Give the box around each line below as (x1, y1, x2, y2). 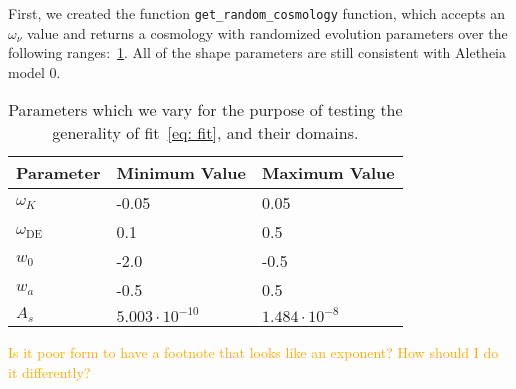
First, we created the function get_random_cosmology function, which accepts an (8, 3, 506, 23)
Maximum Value (261, 161, 395, 185)
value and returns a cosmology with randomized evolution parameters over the (27, 22, 508, 43)
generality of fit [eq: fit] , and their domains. (52, 121, 359, 145)
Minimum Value (116, 161, 246, 185)
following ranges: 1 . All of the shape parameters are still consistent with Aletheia (8, 42, 507, 63)
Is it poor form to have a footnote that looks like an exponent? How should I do (8, 342, 499, 363)
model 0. (8, 61, 61, 82)
